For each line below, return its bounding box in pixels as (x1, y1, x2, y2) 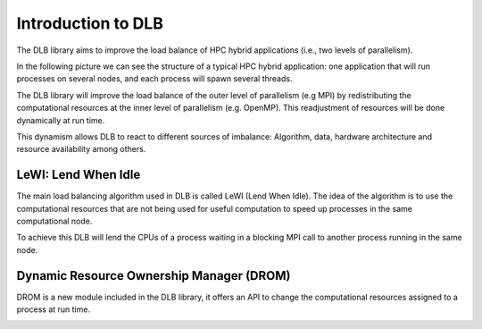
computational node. (16, 215, 93, 226)
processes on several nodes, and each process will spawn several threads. (16, 73, 293, 84)
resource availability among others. (16, 144, 146, 155)
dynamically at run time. (16, 114, 105, 125)
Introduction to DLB (16, 13, 164, 33)
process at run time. (16, 304, 91, 315)
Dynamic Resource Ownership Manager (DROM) (16, 268, 291, 283)
